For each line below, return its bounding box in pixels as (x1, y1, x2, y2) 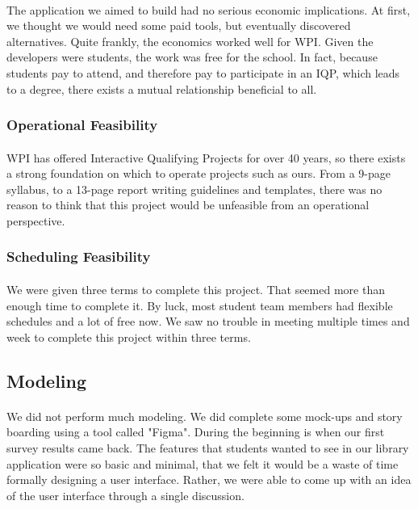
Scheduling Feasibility (6, 246, 151, 267)
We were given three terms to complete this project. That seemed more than (6, 281, 385, 297)
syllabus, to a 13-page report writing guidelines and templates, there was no (6, 180, 382, 197)
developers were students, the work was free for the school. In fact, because (6, 48, 378, 65)
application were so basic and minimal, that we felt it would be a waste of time (6, 455, 399, 472)
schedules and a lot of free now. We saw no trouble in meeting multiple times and (6, 313, 410, 330)
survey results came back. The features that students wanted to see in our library (6, 439, 409, 456)
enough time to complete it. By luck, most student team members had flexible (6, 297, 393, 313)
